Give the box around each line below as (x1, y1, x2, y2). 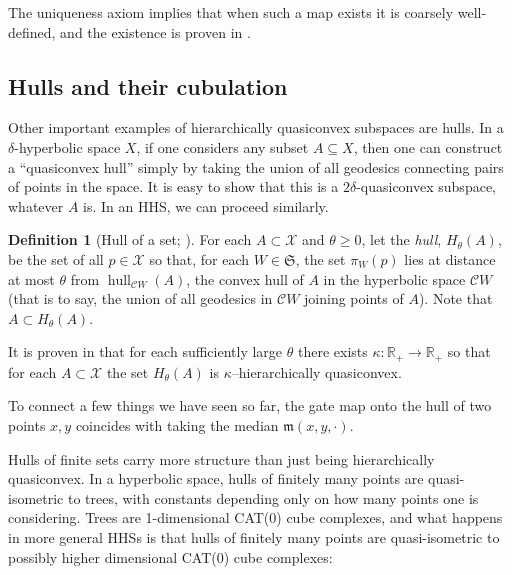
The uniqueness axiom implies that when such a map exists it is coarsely (8, 2, 454, 22)
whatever (8, 195, 64, 216)
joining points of (304, 288, 404, 309)
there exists (297, 341, 368, 362)
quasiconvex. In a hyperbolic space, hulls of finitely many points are (8, 468, 424, 489)
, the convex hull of (186, 268, 304, 289)
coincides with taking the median (75, 414, 279, 435)
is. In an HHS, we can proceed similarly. (83, 195, 329, 216)
